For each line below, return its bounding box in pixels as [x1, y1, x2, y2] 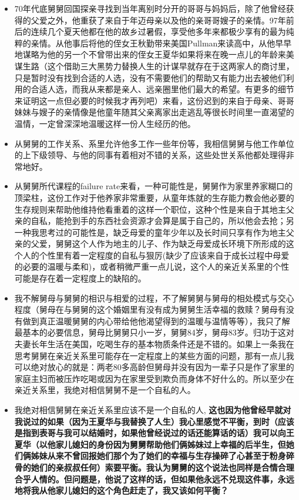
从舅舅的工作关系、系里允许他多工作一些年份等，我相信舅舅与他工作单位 [14, 137, 294, 149]
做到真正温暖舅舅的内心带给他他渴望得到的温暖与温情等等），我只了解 [22, 314, 290, 327]
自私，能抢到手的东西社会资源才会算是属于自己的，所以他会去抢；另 [31, 214, 294, 227]
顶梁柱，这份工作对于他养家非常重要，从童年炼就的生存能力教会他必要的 [14, 191, 294, 203]
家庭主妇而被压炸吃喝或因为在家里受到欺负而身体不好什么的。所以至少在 [14, 372, 294, 384]
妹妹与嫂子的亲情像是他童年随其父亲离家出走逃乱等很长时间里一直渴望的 [14, 106, 294, 118]
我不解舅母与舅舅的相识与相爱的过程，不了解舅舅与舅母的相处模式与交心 [14, 291, 294, 304]
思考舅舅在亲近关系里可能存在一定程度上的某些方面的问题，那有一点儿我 [14, 349, 294, 361]
